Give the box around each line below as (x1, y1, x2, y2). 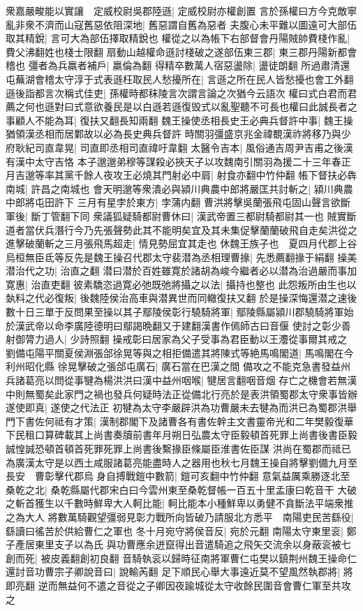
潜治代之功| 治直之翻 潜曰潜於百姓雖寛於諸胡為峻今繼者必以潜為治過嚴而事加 (6, 263, 357, 278)
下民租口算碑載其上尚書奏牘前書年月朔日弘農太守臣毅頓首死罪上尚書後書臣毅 (6, 427, 357, 442)
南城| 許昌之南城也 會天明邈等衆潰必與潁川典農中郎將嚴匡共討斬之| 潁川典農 (6, 181, 353, 196)
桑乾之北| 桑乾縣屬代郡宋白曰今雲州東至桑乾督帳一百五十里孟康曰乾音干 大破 (6, 482, 357, 496)
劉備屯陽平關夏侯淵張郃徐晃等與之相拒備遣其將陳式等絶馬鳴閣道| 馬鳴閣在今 (6, 345, 354, 360)
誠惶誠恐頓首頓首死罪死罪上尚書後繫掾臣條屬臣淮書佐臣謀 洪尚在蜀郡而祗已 (6, 441, 351, 455)
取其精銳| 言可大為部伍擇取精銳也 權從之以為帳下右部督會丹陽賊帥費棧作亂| (6, 31, 350, 45)
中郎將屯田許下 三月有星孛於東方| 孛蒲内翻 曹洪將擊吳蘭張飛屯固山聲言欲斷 (6, 195, 350, 209)
